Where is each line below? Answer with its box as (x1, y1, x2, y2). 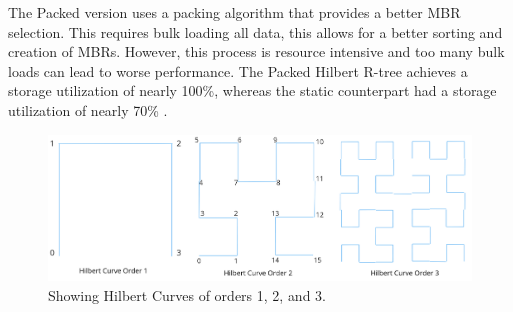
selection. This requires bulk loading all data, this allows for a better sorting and (8, 21, 503, 42)
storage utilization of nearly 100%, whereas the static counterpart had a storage (8, 80, 497, 101)
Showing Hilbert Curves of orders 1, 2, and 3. (48, 284, 326, 305)
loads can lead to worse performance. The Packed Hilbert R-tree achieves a (8, 60, 468, 81)
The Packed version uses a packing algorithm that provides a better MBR (8, 2, 461, 22)
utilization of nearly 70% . (8, 99, 168, 120)
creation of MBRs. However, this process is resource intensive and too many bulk (8, 41, 505, 62)
